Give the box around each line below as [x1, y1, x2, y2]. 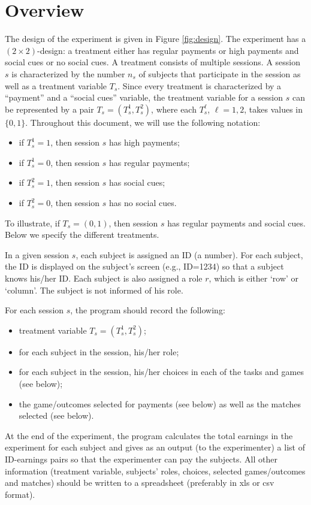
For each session [5, 304, 64, 316]
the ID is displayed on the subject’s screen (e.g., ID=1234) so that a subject [5, 260, 284, 273]
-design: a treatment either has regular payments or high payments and [37, 44, 299, 56]
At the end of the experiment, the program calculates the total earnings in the [5, 429, 293, 442]
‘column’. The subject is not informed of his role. [5, 283, 183, 296]
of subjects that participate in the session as [138, 67, 301, 80]
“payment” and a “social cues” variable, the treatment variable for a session [5, 91, 283, 104]
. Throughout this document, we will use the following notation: [25, 116, 261, 128]
